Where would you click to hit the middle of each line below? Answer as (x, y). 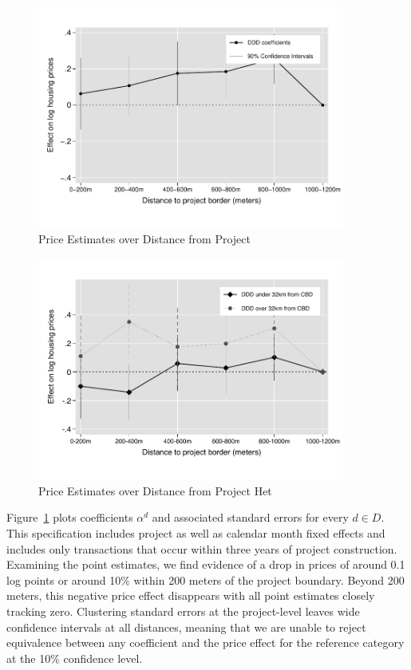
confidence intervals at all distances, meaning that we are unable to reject (186, 627)
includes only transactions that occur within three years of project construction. (202, 548)
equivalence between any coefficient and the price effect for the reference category (205, 642)
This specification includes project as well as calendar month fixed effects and (196, 533)
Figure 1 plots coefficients (70, 517)
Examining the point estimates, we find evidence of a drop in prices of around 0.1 (206, 564)
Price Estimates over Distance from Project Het (155, 490)
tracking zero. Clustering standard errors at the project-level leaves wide (183, 611)
